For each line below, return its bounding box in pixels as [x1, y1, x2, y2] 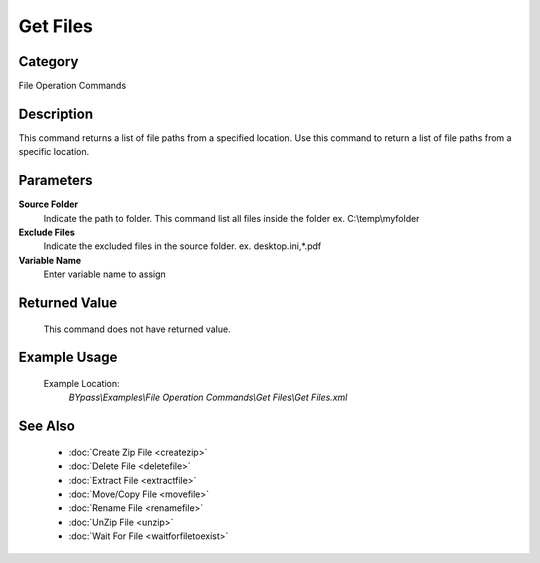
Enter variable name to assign [43, 268, 167, 280]
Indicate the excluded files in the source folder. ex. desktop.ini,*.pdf [43, 240, 322, 252]
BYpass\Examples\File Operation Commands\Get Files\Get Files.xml [68, 391, 348, 404]
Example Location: [43, 378, 120, 390]
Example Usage [18, 349, 118, 366]
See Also [18, 418, 75, 435]
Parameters [18, 172, 93, 189]
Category [18, 53, 79, 70]
